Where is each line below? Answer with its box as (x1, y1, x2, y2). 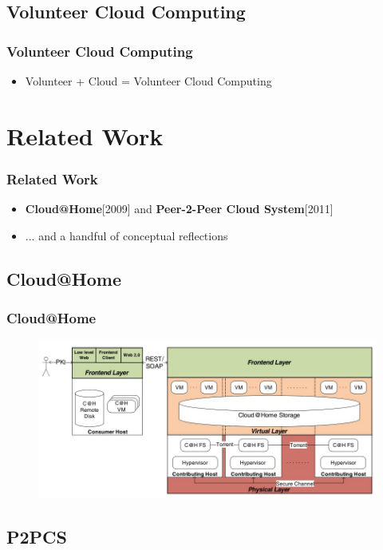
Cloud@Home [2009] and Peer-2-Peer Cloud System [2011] (25, 200, 334, 217)
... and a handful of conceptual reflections (25, 227, 228, 243)
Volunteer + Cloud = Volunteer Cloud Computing (25, 73, 272, 89)
